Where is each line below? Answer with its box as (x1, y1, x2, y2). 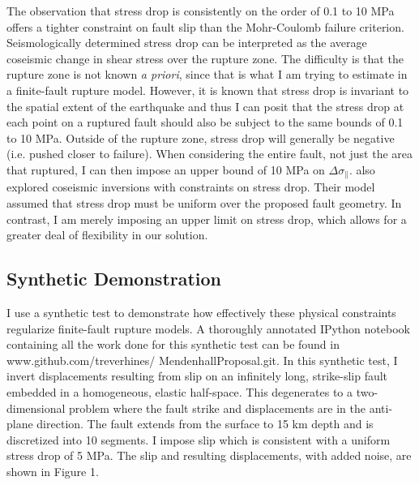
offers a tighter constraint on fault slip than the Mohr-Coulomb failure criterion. (6, 18, 404, 35)
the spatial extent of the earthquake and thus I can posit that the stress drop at (6, 97, 404, 114)
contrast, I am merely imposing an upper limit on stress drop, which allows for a (6, 210, 407, 227)
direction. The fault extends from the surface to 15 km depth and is (36, 415, 374, 432)
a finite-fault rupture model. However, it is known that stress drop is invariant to (6, 81, 409, 98)
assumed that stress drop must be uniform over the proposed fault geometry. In (6, 194, 402, 211)
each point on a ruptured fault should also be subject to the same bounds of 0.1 (6, 114, 404, 131)
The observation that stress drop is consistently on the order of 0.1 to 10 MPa (6, 2, 395, 19)
